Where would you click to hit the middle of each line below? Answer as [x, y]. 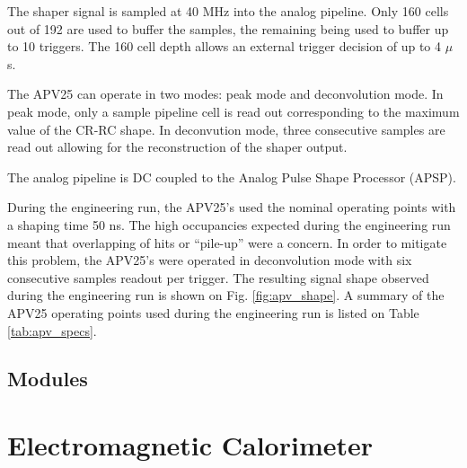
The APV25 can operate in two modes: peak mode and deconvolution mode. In [225, 94]
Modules [48, 379]
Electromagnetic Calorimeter [190, 445]
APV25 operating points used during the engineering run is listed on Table [213, 312]
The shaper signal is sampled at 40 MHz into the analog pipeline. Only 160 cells [228, 11]
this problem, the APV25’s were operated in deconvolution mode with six [210, 260]
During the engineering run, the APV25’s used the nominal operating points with [232, 207]
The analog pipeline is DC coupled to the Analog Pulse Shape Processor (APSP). [232, 177]
